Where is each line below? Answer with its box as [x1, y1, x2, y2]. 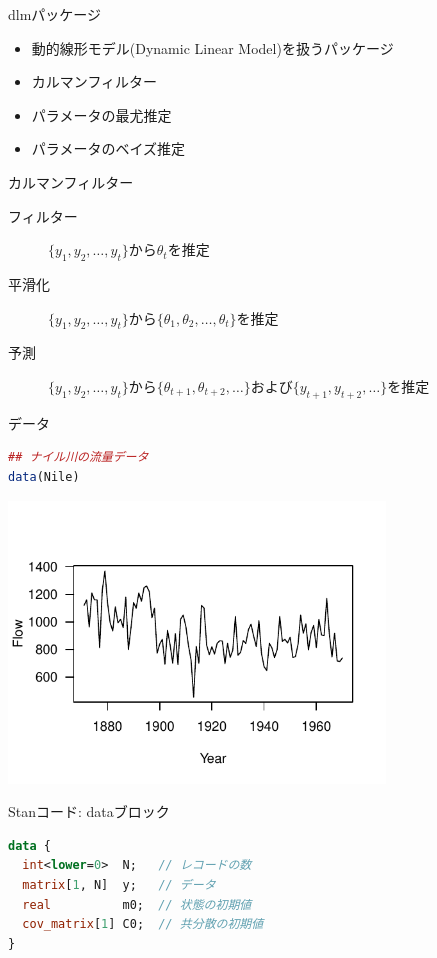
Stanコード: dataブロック [8, 801, 170, 822]
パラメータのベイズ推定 [31, 138, 185, 159]
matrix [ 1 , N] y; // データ [22, 878, 216, 893]
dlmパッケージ [8, 4, 102, 24]
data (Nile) [8, 469, 80, 484]
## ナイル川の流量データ [8, 450, 149, 465]
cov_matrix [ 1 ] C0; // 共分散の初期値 [22, 917, 264, 932]
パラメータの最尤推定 [31, 104, 172, 125]
